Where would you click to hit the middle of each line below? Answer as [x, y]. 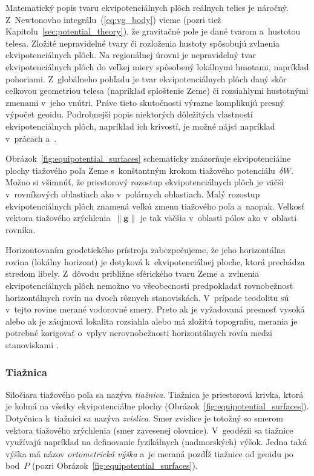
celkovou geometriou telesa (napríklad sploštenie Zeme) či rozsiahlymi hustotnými [157, 91]
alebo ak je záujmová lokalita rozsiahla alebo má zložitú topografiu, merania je [152, 321]
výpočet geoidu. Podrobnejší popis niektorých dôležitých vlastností [129, 114]
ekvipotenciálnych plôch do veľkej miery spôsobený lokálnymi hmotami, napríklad [157, 66]
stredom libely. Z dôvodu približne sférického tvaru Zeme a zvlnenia [132, 273]
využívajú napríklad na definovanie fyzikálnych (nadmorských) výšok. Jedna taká [156, 442]
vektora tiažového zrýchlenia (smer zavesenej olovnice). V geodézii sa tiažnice [149, 430]
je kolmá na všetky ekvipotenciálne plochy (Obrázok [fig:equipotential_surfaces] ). [157, 406]
